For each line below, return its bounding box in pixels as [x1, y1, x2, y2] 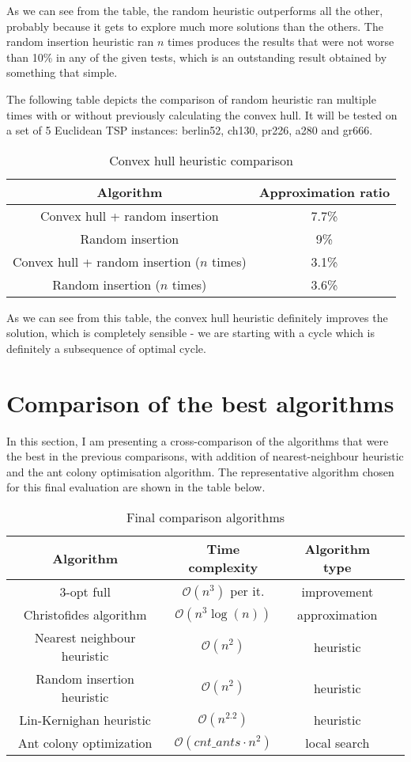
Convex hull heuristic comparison [109, 150, 293, 169]
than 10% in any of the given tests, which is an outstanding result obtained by [6, 48, 387, 65]
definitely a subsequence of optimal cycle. [6, 339, 206, 356]
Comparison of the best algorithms [6, 386, 394, 419]
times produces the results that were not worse [167, 33, 394, 50]
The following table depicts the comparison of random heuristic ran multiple [6, 90, 376, 107]
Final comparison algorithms [126, 508, 285, 527]
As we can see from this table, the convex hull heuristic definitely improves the [6, 309, 388, 325]
